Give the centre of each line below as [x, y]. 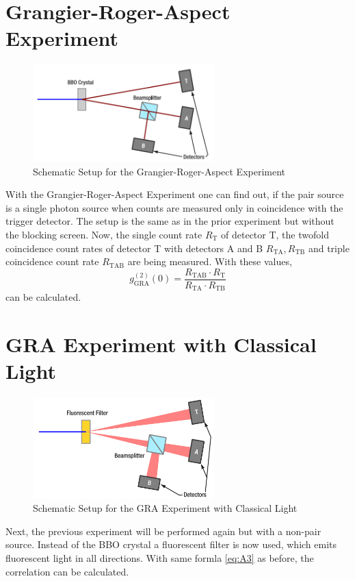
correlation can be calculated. [67, 571]
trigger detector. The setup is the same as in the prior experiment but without [170, 221]
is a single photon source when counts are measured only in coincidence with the [174, 207]
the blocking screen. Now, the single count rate [104, 234]
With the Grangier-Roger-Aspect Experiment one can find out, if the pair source [175, 194]
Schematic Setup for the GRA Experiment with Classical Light [165, 508]
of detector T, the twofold [275, 234]
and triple [329, 248]
